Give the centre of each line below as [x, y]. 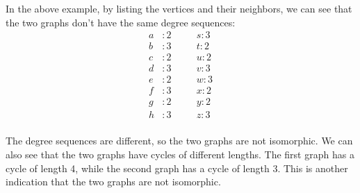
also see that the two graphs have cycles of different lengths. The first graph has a [180, 154]
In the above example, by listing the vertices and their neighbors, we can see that [179, 8]
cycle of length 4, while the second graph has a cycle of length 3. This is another [177, 168]
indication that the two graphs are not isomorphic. [113, 182]
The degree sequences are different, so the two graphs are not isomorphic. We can [179, 141]
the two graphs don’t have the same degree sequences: [121, 22]
